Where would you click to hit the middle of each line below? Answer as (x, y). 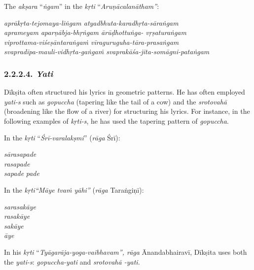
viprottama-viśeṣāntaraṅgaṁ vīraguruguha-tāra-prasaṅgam (91, 42)
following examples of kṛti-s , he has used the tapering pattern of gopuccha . (116, 120)
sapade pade (22, 173)
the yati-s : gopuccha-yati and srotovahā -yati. (72, 261)
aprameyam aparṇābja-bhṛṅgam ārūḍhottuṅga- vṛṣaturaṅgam (95, 32)
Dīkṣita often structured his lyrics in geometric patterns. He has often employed (125, 92)
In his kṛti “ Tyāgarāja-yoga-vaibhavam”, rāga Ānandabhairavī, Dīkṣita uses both (126, 252)
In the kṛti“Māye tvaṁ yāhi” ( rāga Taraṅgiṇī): (74, 189)
